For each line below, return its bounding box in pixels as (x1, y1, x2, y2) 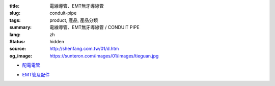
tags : (9, 17, 21, 23)
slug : (9, 10, 20, 16)
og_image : (9, 52, 33, 59)
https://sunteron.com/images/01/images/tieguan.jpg (49, 52, 159, 59)
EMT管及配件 (22, 71, 50, 77)
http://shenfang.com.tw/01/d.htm (49, 46, 119, 52)
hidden (49, 38, 65, 44)
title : (9, 3, 20, 9)
